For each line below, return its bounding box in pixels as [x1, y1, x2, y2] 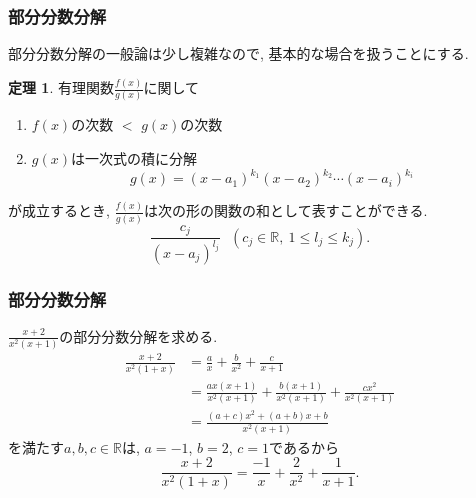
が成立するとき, [8, 200, 110, 221]
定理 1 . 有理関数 [8, 77, 114, 98]
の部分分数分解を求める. [59, 325, 218, 346]
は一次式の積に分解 [70, 148, 197, 169]
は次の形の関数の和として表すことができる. [144, 200, 428, 221]
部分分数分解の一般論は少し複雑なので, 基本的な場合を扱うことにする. [8, 43, 469, 64]
